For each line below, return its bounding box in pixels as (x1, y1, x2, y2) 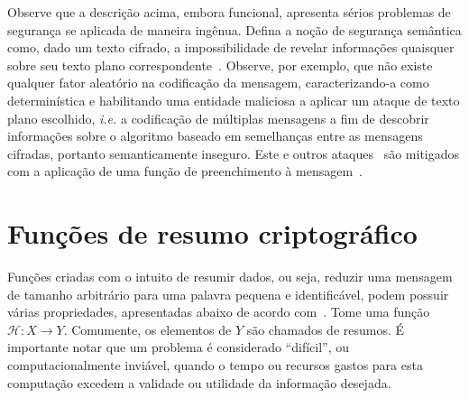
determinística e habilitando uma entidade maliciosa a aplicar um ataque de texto (7, 90, 460, 109)
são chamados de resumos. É (246, 319, 405, 338)
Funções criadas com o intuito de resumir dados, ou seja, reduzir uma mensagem (7, 267, 453, 286)
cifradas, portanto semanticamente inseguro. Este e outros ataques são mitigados (7, 143, 460, 162)
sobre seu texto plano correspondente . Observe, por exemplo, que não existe (7, 55, 433, 74)
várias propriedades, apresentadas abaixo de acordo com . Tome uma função (7, 302, 430, 321)
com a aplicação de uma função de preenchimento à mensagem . (7, 162, 363, 180)
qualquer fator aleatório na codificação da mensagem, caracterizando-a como (7, 73, 429, 92)
